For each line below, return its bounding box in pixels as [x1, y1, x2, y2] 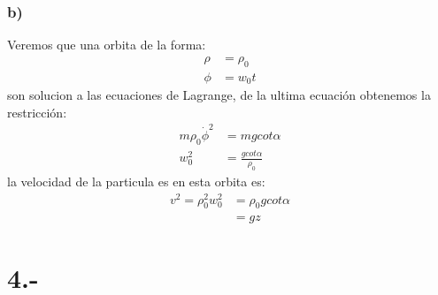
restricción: [7, 102, 67, 121]
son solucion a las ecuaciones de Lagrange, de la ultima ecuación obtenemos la [7, 86, 431, 104]
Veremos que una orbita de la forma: [7, 35, 206, 54]
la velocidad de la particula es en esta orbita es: [7, 171, 265, 190]
